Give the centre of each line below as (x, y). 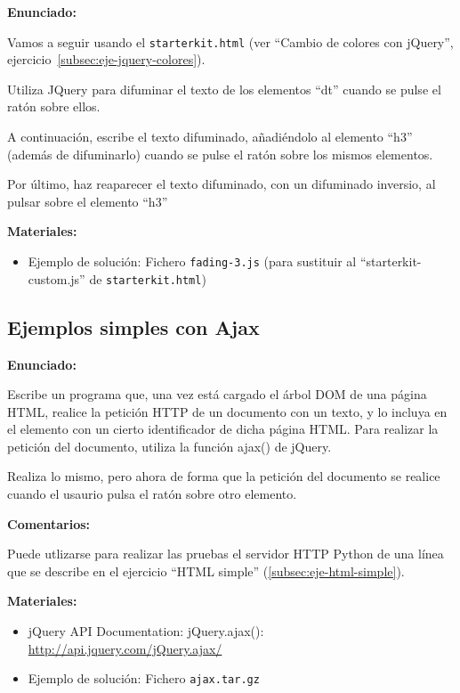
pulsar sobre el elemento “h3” (88, 201)
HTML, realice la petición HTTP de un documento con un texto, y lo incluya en (227, 411)
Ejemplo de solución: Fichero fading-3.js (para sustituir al (192, 261)
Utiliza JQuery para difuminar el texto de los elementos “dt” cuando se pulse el (224, 89)
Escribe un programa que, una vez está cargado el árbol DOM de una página (217, 394)
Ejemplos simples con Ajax (133, 326)
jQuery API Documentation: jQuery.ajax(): (146, 631)
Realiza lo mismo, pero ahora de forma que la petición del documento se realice (224, 476)
